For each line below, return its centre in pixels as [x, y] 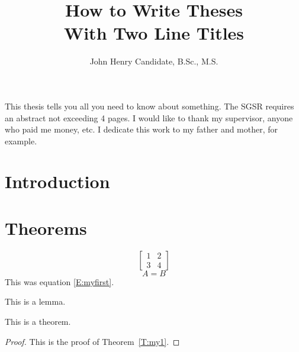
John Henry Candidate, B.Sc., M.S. [154, 61]
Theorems [46, 227]
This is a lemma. [35, 301]
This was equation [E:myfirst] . [60, 281]
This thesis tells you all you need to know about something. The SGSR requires [149, 106]
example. [21, 141]
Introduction [57, 181]
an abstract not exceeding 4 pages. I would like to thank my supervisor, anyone [149, 117]
